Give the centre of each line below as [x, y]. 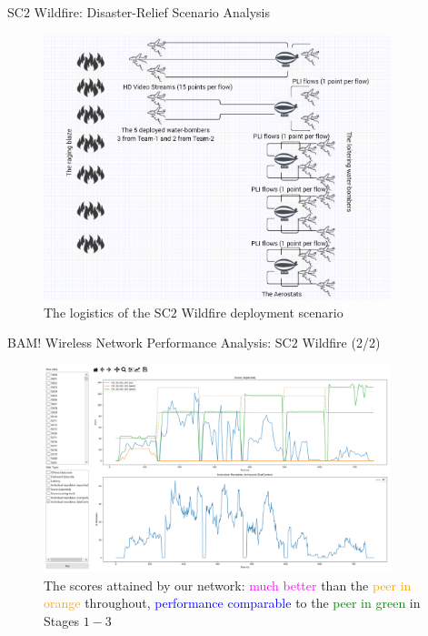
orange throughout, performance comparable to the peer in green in [232, 603]
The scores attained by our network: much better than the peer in [228, 585]
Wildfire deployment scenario [262, 312]
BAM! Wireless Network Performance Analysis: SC [149, 343]
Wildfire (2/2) [341, 343]
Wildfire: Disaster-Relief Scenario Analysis [152, 12]
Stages [61, 620]
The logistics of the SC [107, 312]
